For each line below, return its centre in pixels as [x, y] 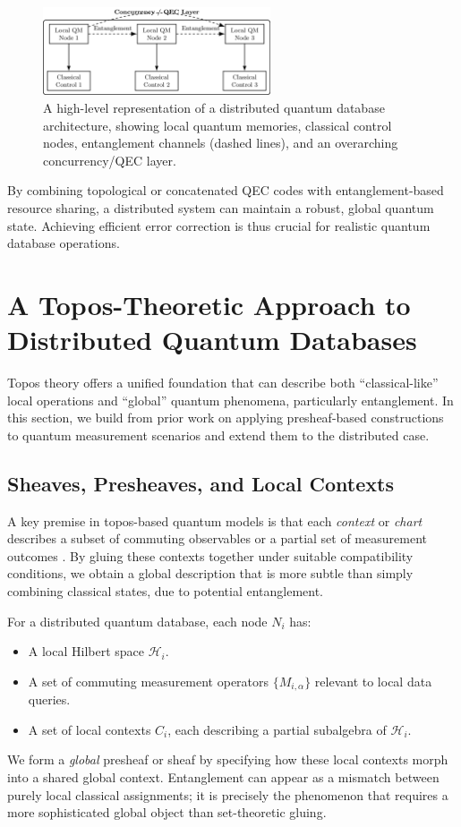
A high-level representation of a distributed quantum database [214, 107]
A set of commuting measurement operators [149, 681]
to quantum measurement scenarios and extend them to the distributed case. [218, 435]
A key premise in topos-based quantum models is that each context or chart [215, 520]
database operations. [64, 243]
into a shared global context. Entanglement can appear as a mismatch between [223, 777]
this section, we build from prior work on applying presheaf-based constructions [226, 418]
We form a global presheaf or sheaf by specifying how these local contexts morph [228, 759]
